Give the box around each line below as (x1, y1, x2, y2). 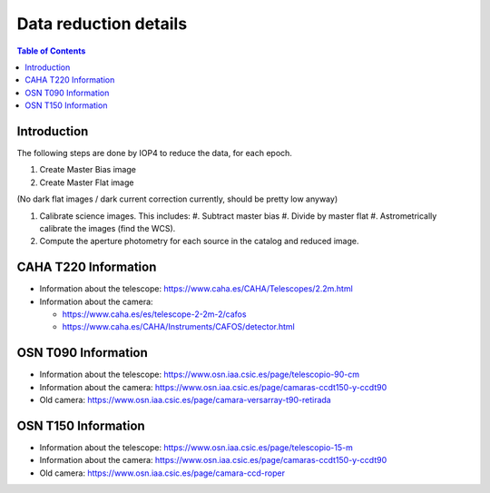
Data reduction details (16, 14, 188, 34)
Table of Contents (16, 45, 86, 56)
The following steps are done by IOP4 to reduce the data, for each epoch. (16, 148, 292, 159)
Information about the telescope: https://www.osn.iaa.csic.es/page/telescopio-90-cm (39, 369, 360, 380)
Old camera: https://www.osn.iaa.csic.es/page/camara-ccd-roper (39, 468, 286, 478)
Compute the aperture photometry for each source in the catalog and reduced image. (39, 236, 359, 247)
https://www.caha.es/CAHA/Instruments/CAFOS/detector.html (62, 321, 295, 332)
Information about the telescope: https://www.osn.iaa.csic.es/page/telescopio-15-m (39, 442, 353, 453)
